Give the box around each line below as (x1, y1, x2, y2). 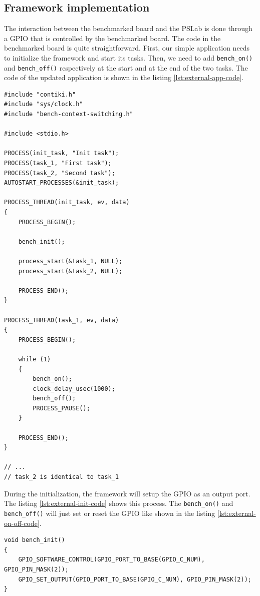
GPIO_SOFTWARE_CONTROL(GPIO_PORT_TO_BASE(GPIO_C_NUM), (18, 556, 205, 563)
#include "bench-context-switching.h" (4, 111, 133, 118)
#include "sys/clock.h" (4, 101, 83, 108)
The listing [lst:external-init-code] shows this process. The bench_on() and (4, 498, 233, 508)
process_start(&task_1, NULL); (18, 257, 123, 265)
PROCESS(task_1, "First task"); (4, 160, 112, 167)
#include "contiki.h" (4, 91, 76, 98)
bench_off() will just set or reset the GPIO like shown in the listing (4, 507, 215, 518)
